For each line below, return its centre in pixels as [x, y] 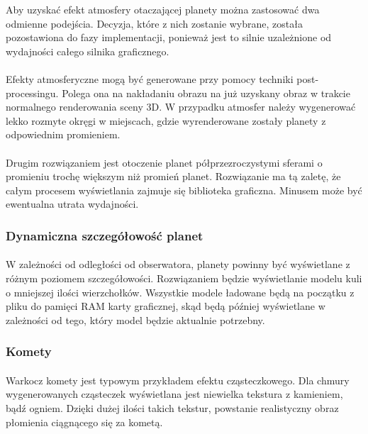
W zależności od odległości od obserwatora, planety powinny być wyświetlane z [178, 264]
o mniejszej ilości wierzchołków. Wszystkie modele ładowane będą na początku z [180, 292]
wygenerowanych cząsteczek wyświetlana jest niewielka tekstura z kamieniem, [174, 394]
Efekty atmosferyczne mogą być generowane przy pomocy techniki [150, 78]
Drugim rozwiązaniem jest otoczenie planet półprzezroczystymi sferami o [164, 162]
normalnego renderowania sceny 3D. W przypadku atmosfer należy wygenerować [181, 107]
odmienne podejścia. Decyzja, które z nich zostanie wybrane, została [154, 23]
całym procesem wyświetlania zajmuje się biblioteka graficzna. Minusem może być [184, 190]
